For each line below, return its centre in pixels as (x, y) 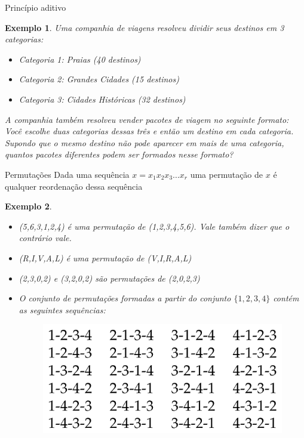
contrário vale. (45, 238)
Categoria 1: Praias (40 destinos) (80, 59)
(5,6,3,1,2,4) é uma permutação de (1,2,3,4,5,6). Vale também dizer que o (154, 226)
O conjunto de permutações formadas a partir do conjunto (125, 298)
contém (286, 298)
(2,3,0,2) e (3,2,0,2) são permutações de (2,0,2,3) (109, 278)
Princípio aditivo (36, 7)
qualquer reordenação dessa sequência (74, 186)
